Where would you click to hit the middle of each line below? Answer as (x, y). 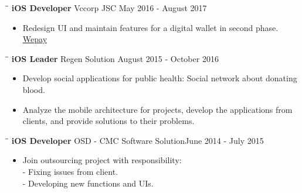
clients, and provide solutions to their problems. (108, 121)
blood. (34, 89)
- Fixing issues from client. (70, 171)
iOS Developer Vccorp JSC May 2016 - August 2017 (109, 8)
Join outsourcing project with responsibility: (102, 160)
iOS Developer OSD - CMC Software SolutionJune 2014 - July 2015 (138, 140)
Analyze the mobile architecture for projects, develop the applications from (157, 109)
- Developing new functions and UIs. (88, 183)
